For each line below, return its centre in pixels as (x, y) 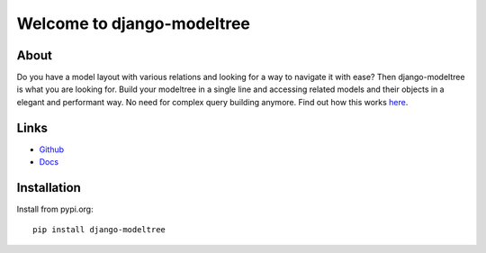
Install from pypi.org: (55, 209)
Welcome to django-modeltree (134, 23)
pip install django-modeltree (99, 230)
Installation (49, 188)
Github (52, 149)
